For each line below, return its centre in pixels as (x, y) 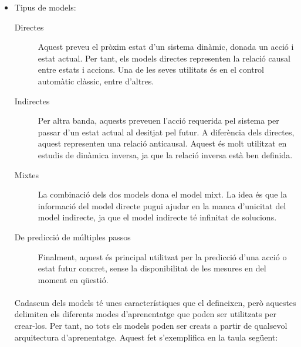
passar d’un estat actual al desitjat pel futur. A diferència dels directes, (166, 132)
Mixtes (27, 174)
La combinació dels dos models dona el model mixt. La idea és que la (162, 194)
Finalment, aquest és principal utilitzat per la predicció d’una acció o (162, 256)
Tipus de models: (45, 7)
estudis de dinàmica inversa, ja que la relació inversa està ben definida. (165, 154)
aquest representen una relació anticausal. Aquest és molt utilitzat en (162, 143)
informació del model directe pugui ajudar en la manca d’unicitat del (162, 205)
